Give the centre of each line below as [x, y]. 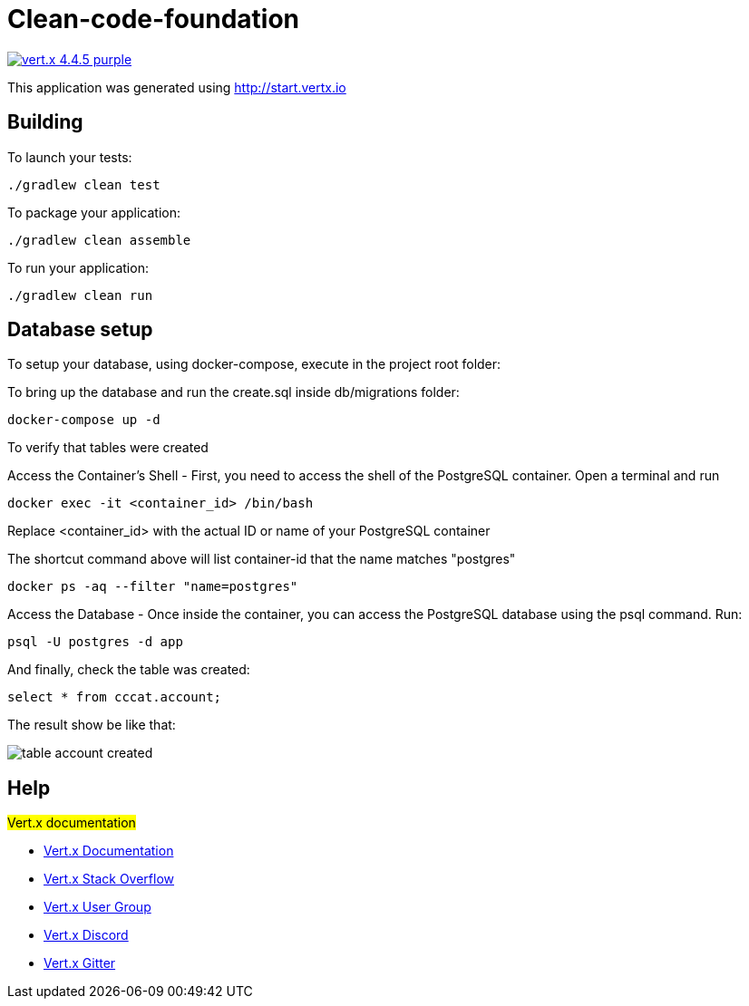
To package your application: [94, 212]
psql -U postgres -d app [95, 642]
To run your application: [78, 267]
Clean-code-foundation [154, 19]
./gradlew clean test [84, 184]
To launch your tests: [70, 157]
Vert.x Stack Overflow [109, 879]
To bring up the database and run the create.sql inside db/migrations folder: [233, 392]
